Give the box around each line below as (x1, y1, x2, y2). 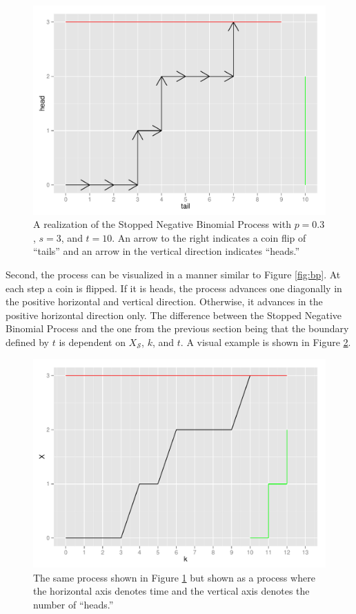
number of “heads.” (33, 597, 114, 612)
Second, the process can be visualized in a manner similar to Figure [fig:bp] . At (6, 267, 341, 282)
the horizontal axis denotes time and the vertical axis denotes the (33, 584, 310, 598)
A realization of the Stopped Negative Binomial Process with (33, 217, 291, 231)
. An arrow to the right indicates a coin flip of (112, 230, 306, 244)
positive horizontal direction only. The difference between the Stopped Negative (6, 307, 342, 322)
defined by (6, 335, 50, 349)
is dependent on (59, 335, 126, 349)
